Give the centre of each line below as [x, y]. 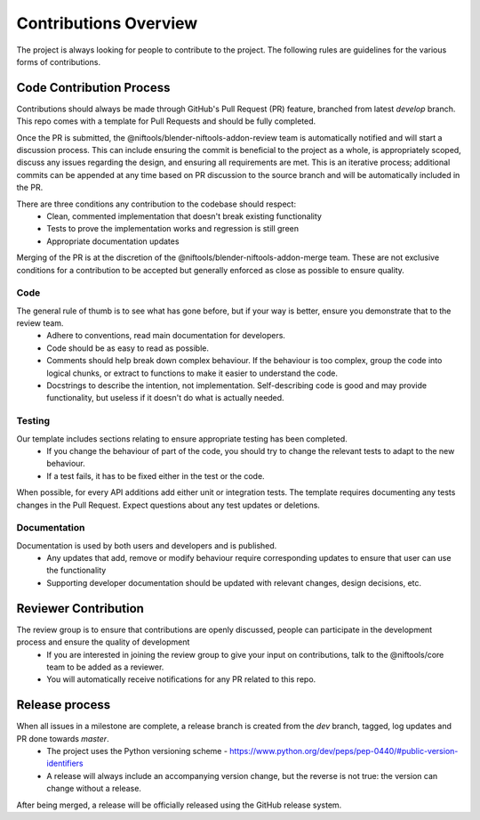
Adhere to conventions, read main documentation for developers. [166, 336]
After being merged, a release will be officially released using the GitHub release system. [179, 805]
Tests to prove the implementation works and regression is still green [173, 229]
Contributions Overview [107, 23]
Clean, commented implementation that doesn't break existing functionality [184, 216]
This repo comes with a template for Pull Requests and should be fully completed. [166, 121]
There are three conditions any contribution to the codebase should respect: [156, 204]
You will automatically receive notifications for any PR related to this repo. [181, 679]
